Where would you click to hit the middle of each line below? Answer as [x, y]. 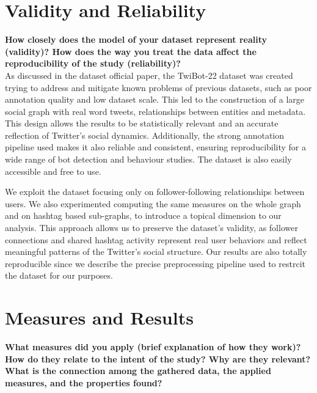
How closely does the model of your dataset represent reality [136, 39]
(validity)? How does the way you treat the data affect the [131, 51]
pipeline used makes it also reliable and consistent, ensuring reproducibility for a [156, 147]
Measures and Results [99, 318]
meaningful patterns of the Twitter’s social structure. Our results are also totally [156, 252]
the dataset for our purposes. [59, 275]
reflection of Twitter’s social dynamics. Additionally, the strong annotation [145, 135]
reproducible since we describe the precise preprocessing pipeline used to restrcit [155, 263]
